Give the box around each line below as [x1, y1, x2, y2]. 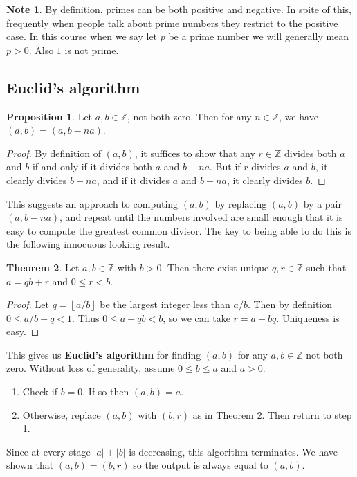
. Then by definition [247, 297, 333, 312]
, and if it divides [96, 172, 170, 187]
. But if [210, 159, 241, 174]
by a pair [303, 196, 342, 210]
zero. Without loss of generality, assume [6, 361, 175, 375]
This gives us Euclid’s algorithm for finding [6, 347, 201, 361]
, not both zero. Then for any [127, 109, 252, 123]
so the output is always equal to [133, 458, 268, 472]
